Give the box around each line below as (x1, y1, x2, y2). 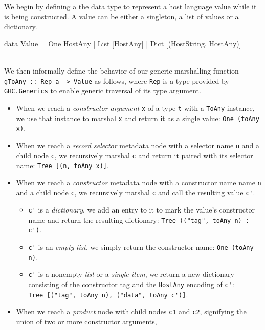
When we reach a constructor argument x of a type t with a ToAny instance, (16, 102, 255, 113)
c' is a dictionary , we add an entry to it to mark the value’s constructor (28, 204, 255, 215)
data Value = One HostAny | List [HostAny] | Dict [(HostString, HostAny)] (4, 38, 241, 49)
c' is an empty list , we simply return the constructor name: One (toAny (28, 242, 254, 252)
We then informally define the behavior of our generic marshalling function (4, 65, 239, 76)
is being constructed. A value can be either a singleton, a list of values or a (4, 11, 239, 21)
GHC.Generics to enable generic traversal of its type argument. (4, 85, 201, 96)
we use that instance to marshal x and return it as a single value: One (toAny (16, 112, 259, 123)
